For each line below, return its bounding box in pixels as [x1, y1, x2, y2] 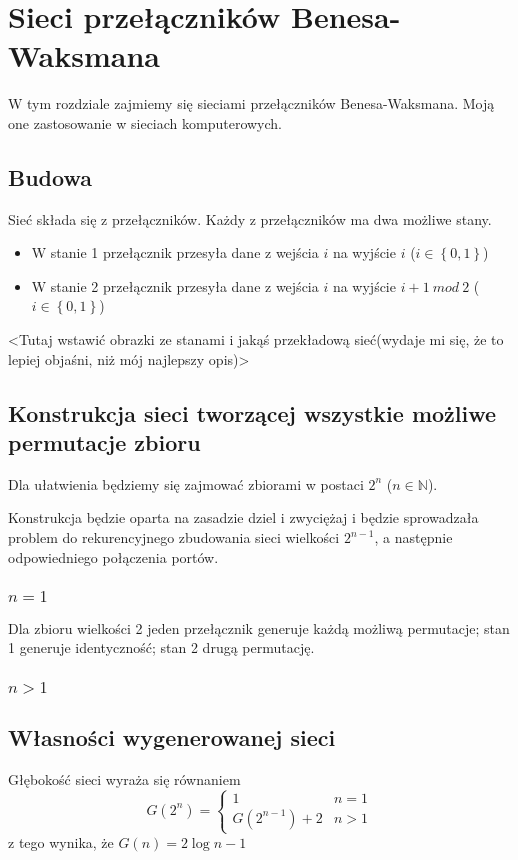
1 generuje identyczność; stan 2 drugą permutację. [8, 637, 315, 658]
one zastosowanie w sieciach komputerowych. [8, 112, 282, 133]
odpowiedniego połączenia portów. [8, 546, 219, 567]
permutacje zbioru [8, 427, 201, 458]
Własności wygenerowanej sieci [8, 722, 336, 753]
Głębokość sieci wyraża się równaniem [8, 768, 241, 789]
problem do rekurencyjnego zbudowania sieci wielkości [8, 527, 340, 548]
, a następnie [374, 527, 453, 548]
